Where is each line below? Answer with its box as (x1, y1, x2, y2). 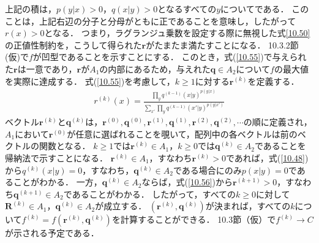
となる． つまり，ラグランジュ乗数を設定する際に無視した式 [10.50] (44, 26, 310, 39)
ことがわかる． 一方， (13, 175, 102, 188)
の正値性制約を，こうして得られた (5, 38, 142, 51)
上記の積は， (5, 2, 56, 15)
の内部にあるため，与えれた (99, 62, 211, 75)
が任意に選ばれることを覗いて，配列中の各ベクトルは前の (67, 127, 298, 140)
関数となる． (39, 139, 91, 152)
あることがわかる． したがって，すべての (72, 187, 236, 200)
